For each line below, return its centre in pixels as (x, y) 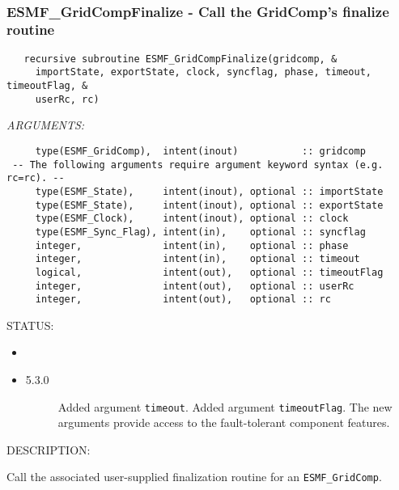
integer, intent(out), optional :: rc (183, 300)
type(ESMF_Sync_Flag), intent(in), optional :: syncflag (200, 232)
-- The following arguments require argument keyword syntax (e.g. (198, 165)
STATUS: (30, 325)
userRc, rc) (67, 99)
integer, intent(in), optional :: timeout (197, 259)
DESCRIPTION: (49, 449)
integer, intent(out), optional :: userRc (195, 286)
